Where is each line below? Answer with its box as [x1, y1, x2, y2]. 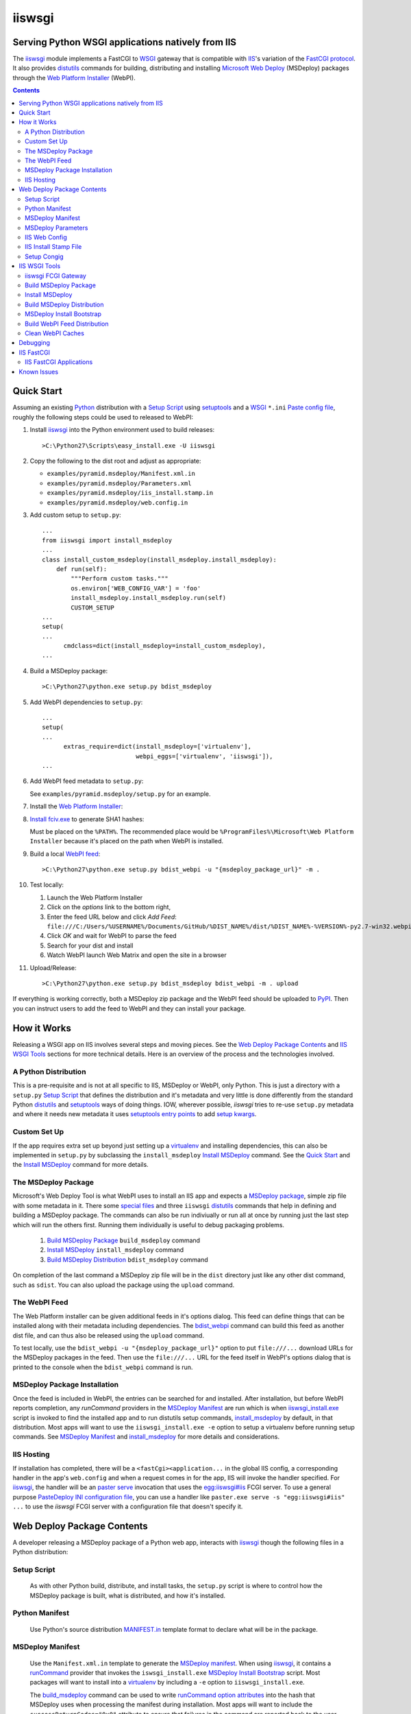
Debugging [18, 339, 51, 347]
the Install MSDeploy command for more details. [12, 1161, 149, 1169]
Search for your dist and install [47, 941, 134, 950]
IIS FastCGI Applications [25, 358, 93, 366]
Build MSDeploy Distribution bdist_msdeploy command [47, 1255, 208, 1264]
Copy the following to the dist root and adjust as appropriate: [29, 457, 201, 466]
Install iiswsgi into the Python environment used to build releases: [29, 426, 215, 434]
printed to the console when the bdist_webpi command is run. [12, 1363, 193, 1371]
